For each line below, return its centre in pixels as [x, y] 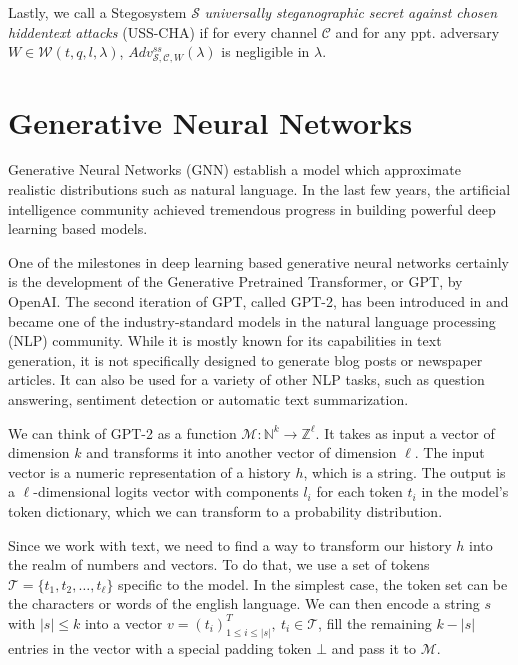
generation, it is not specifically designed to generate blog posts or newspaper [245, 359]
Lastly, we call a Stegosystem [97, 12]
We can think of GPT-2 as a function [122, 432]
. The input [449, 452]
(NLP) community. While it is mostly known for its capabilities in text [225, 340]
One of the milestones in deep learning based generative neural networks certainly [258, 261]
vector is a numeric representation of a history [149, 471]
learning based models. [78, 228]
